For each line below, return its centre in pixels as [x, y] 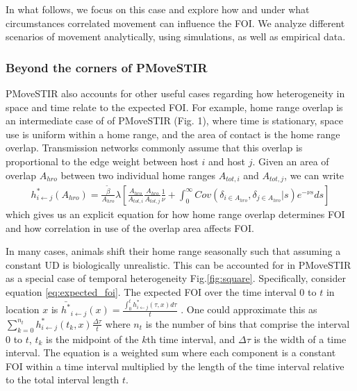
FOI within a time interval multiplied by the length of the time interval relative [175, 366]
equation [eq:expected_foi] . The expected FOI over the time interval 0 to [161, 291]
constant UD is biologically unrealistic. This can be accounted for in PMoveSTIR [178, 264]
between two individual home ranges [138, 175]
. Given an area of [291, 161]
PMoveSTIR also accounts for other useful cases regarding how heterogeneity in [175, 93]
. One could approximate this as [249, 309]
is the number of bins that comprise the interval [248, 323]
